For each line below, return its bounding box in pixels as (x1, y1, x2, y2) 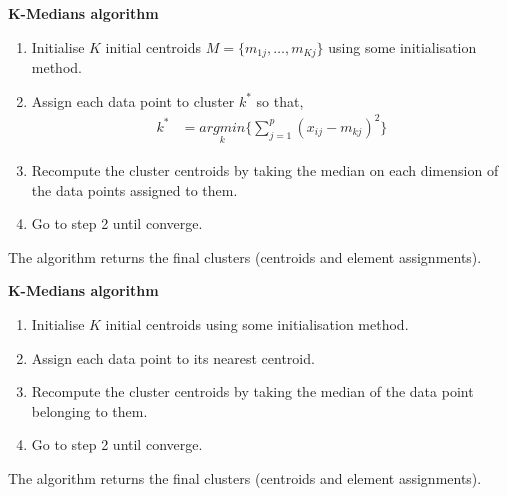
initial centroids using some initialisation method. (105, 313, 409, 334)
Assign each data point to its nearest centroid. (31, 347, 315, 368)
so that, (256, 90, 304, 111)
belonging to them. (31, 400, 148, 421)
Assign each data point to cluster (31, 90, 235, 111)
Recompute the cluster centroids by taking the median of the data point (31, 381, 474, 402)
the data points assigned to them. (31, 179, 238, 200)
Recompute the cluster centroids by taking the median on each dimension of (31, 159, 499, 180)
